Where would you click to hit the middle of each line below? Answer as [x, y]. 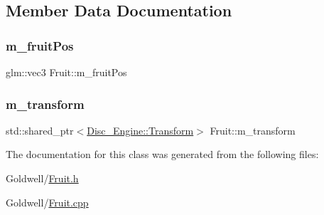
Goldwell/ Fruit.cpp [47, 202]
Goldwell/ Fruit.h [42, 178]
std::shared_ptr [40, 130]
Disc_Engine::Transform [140, 130]
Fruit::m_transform [253, 130]
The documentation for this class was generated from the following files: [162, 154]
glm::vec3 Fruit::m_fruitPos [66, 72]
